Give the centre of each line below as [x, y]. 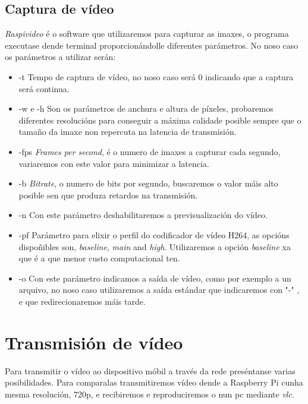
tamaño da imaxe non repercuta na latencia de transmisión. [128, 132]
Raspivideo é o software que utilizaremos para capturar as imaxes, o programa [147, 34]
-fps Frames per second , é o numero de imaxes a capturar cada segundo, [150, 151]
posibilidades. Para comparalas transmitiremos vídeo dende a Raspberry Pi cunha [154, 382]
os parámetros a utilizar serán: [60, 57]
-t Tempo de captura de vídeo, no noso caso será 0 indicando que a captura [156, 76]
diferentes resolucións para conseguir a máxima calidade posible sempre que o [160, 120]
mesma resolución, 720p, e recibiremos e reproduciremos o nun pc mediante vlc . [150, 394]
